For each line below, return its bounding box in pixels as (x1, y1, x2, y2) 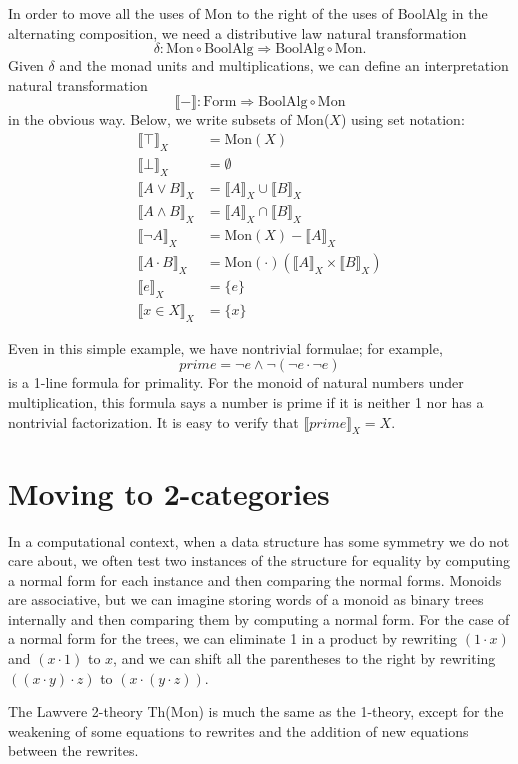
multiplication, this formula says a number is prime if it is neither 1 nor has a (8, 391, 484, 412)
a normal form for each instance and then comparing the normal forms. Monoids (8, 569, 502, 590)
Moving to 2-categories (8, 472, 330, 513)
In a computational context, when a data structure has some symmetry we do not (8, 530, 510, 551)
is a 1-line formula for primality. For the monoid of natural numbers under (8, 372, 464, 393)
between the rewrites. (8, 740, 139, 761)
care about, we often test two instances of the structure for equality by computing (8, 550, 511, 571)
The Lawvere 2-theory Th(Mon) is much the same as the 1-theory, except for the (8, 701, 504, 722)
